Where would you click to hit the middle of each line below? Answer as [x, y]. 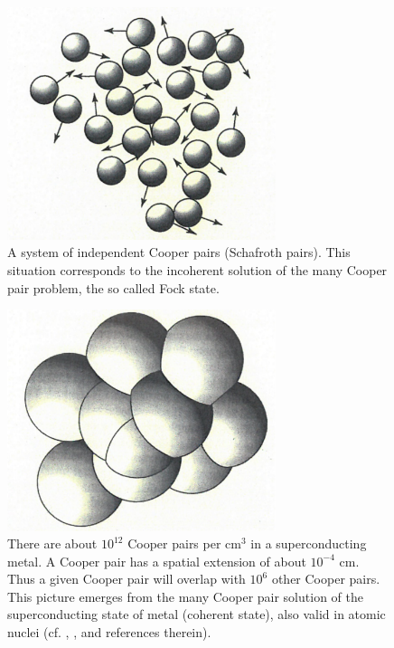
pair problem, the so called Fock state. [113, 287]
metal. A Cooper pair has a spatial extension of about [157, 561]
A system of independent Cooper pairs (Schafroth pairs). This [179, 252]
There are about [52, 543]
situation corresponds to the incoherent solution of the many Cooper [197, 269]
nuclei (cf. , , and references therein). [109, 632]
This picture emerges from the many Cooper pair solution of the [185, 596]
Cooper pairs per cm [184, 543]
